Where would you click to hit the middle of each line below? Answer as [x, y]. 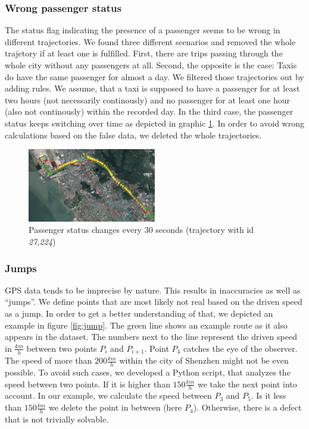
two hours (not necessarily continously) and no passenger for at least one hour [148, 100]
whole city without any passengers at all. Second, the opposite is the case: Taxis [151, 65]
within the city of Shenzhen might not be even [204, 360]
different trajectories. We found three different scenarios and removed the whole [150, 41]
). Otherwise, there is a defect [247, 407]
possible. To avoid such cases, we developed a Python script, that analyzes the [148, 372]
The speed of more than [49, 360]
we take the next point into [247, 384]
